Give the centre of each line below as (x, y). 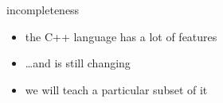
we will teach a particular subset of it (116, 89)
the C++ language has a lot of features (121, 36)
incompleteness (43, 10)
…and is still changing (78, 63)
